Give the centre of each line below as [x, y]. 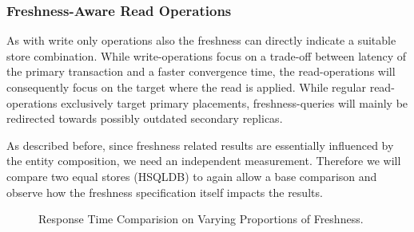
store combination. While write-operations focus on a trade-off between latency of [207, 55]
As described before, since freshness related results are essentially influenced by [200, 145]
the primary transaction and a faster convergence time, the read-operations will [201, 71]
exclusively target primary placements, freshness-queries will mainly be [235, 102]
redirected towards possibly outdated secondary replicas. [145, 118]
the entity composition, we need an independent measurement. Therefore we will [204, 161]
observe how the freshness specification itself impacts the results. [165, 192]
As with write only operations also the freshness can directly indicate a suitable [201, 40]
